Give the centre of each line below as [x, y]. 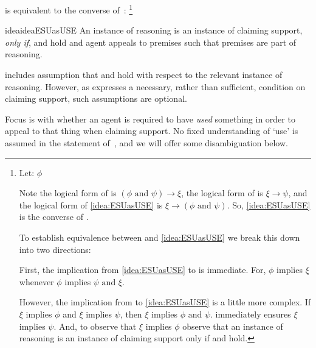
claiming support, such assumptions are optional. [96, 98]
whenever [36, 281]
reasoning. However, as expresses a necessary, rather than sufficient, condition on [155, 86]
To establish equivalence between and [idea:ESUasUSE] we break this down [160, 237]
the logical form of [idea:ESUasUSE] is [91, 204]
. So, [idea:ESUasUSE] [269, 204]
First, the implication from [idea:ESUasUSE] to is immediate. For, [143, 270]
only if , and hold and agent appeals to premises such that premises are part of [151, 42]
